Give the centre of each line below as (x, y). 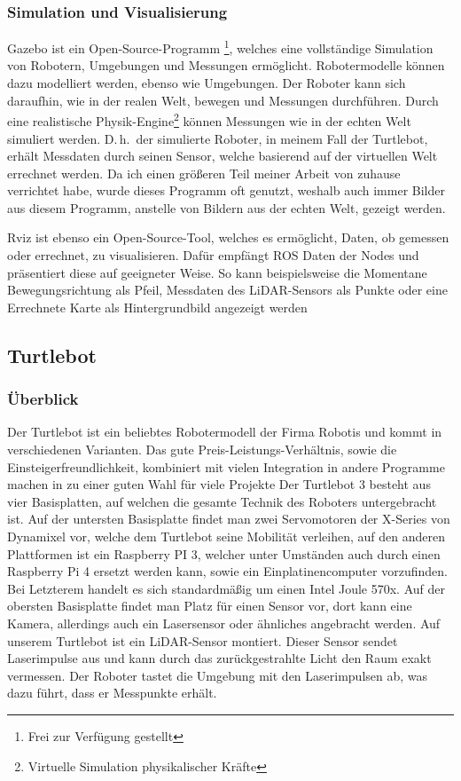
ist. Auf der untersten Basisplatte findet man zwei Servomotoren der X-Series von (229, 519)
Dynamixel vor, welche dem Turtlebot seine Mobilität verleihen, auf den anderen (226, 536)
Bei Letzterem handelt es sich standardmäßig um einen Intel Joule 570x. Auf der (227, 588)
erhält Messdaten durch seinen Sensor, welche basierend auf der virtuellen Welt (223, 156)
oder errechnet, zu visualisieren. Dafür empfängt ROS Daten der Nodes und (213, 255)
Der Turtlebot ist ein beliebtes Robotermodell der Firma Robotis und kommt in (225, 432)
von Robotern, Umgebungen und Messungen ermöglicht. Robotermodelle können (226, 65)
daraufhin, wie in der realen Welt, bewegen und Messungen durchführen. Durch (223, 100)
